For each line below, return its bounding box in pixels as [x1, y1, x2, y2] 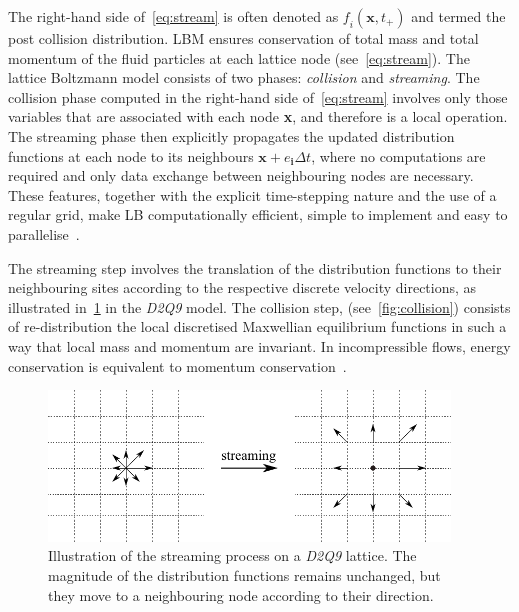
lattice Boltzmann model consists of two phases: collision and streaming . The [8, 67, 480, 88]
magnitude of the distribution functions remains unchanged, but [48, 565, 441, 586]
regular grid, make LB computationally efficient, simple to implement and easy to [8, 204, 508, 225]
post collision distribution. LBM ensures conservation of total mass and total [8, 28, 479, 48]
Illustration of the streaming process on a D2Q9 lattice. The [48, 545, 417, 566]
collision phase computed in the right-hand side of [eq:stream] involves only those [8, 86, 508, 107]
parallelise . [8, 223, 80, 244]
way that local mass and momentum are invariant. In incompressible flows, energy [8, 335, 511, 356]
